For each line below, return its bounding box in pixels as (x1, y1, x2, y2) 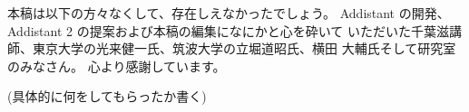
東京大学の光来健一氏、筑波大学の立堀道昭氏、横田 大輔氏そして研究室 (32, 39, 456, 58)
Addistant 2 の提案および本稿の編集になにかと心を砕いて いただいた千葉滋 (7, 21, 449, 40)
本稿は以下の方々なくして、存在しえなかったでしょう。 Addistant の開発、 (7, 4, 450, 22)
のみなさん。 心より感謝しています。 (7, 56, 226, 75)
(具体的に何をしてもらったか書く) (7, 87, 207, 106)
